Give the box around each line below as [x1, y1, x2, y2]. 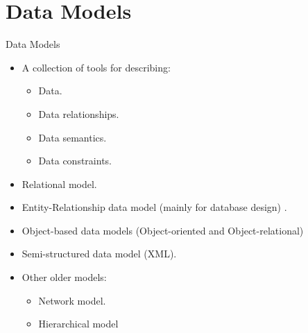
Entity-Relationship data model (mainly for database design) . [22, 200, 287, 214]
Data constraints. [38, 153, 112, 168]
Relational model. [22, 176, 97, 191]
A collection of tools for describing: [22, 60, 171, 74]
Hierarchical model [38, 316, 119, 331]
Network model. [38, 293, 106, 307]
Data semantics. [38, 130, 107, 144]
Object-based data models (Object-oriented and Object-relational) [22, 223, 304, 237]
